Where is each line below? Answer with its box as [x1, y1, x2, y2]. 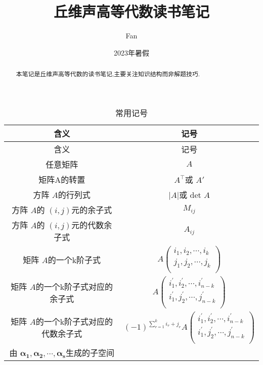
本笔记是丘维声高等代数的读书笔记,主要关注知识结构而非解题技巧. [16, 70, 200, 78]
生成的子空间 [65, 347, 114, 359]
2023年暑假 [114, 47, 149, 58]
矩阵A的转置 [38, 173, 85, 185]
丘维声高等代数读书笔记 [53, 1, 209, 22]
